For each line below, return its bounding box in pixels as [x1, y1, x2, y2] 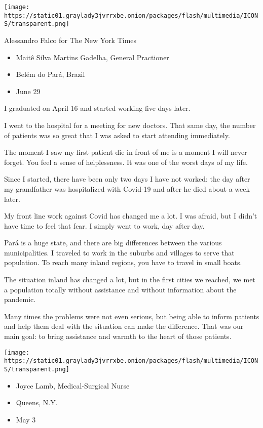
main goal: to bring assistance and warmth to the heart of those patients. [4, 331, 232, 341]
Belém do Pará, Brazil [16, 69, 85, 79]
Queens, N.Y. [16, 397, 58, 408]
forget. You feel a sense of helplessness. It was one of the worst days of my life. [4, 156, 248, 167]
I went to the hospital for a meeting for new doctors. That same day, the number [4, 119, 256, 130]
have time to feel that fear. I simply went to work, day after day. [4, 220, 205, 231]
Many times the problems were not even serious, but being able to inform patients [4, 311, 259, 321]
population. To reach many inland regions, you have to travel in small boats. [4, 257, 242, 268]
